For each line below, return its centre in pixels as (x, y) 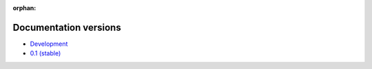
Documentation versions (67, 27)
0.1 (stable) (45, 53)
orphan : (24, 8)
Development (49, 44)
